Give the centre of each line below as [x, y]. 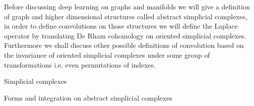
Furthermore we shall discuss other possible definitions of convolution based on [124, 45]
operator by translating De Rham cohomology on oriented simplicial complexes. [125, 35]
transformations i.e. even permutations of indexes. [80, 64]
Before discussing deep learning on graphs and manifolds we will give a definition [127, 6]
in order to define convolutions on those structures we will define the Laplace [121, 26]
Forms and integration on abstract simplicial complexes [88, 97]
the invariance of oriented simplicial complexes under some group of [107, 54]
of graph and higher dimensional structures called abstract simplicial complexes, [126, 16]
